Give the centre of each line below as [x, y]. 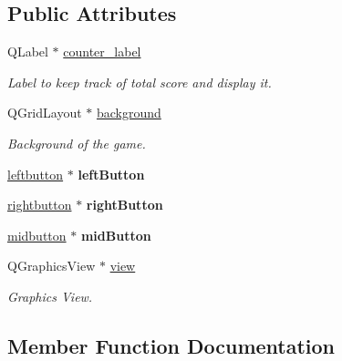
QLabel [28, 52]
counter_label [102, 52]
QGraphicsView [52, 266]
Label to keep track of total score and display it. [140, 82]
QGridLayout [45, 113]
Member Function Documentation [171, 345]
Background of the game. [77, 143]
